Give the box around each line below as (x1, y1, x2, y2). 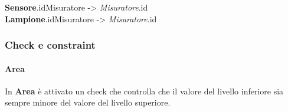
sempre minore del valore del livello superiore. (5, 96, 171, 108)
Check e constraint (5, 38, 96, 52)
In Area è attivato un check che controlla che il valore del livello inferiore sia (5, 84, 284, 97)
